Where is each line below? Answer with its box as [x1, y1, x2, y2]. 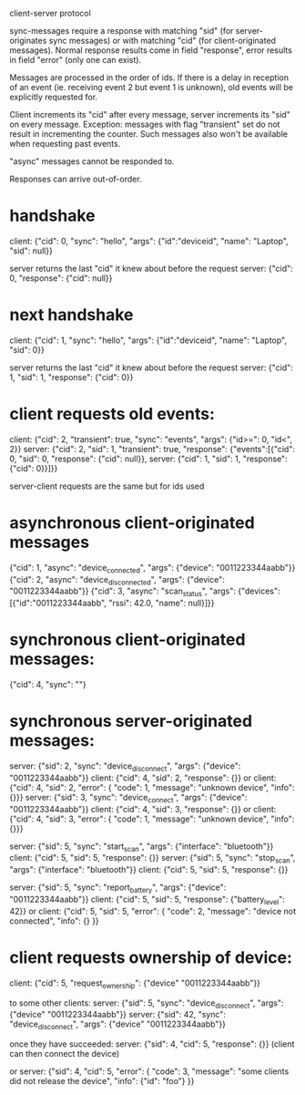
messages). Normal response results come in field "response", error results [9, 45, 293, 56]
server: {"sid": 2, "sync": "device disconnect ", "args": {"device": [9, 760, 241, 773]
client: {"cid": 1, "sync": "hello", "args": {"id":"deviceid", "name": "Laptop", [9, 335, 288, 346]
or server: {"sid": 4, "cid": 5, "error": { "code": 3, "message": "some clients [9, 1066, 290, 1077]
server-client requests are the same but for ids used [9, 480, 205, 491]
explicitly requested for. [9, 91, 98, 102]
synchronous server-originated [9, 711, 253, 732]
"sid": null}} [9, 245, 53, 256]
